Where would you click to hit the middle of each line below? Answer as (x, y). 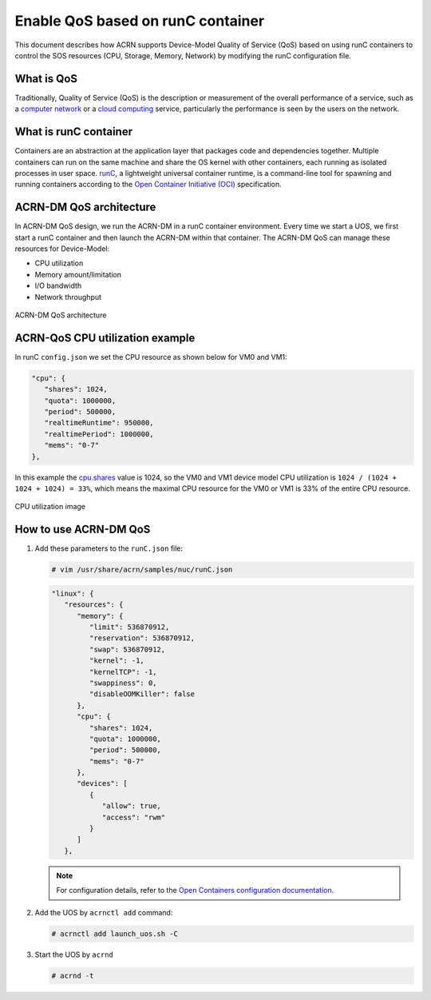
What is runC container (74, 132)
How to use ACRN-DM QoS (83, 530)
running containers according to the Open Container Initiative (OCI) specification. (148, 185)
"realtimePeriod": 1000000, (99, 434)
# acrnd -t (73, 976)
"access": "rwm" (134, 817)
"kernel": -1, (117, 661)
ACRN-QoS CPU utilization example (105, 338)
